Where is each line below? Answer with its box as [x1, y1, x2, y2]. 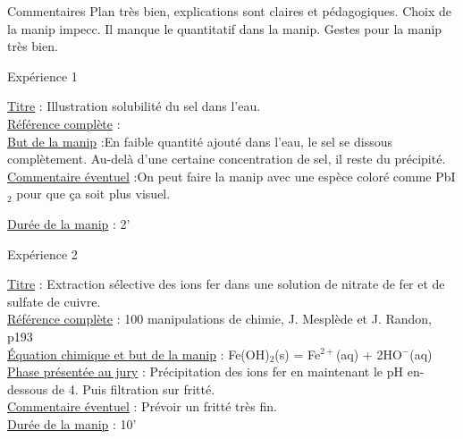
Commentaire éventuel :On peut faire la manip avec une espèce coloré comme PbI [7, 166, 456, 185]
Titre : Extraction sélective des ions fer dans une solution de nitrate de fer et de [7, 274, 445, 293]
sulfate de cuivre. [7, 291, 101, 310]
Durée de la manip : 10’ [7, 414, 137, 433]
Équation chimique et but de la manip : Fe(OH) [7, 344, 270, 363]
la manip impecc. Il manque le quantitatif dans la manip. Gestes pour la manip [7, 19, 442, 38]
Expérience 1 [7, 66, 78, 85]
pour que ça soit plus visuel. [16, 184, 171, 203]
